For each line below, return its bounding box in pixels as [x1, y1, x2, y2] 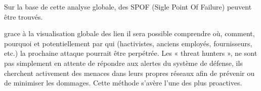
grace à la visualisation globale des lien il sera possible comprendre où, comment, [4, 28, 255, 39]
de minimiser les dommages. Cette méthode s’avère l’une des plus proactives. [4, 77, 242, 88]
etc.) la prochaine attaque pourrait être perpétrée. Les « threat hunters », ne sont [4, 48, 257, 58]
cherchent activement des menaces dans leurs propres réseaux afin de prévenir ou [4, 67, 254, 78]
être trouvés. [4, 11, 43, 22]
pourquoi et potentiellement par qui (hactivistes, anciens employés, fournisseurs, [4, 38, 252, 48]
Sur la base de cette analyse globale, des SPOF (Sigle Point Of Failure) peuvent [4, 2, 252, 12]
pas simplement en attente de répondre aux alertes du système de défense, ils [4, 57, 243, 68]
